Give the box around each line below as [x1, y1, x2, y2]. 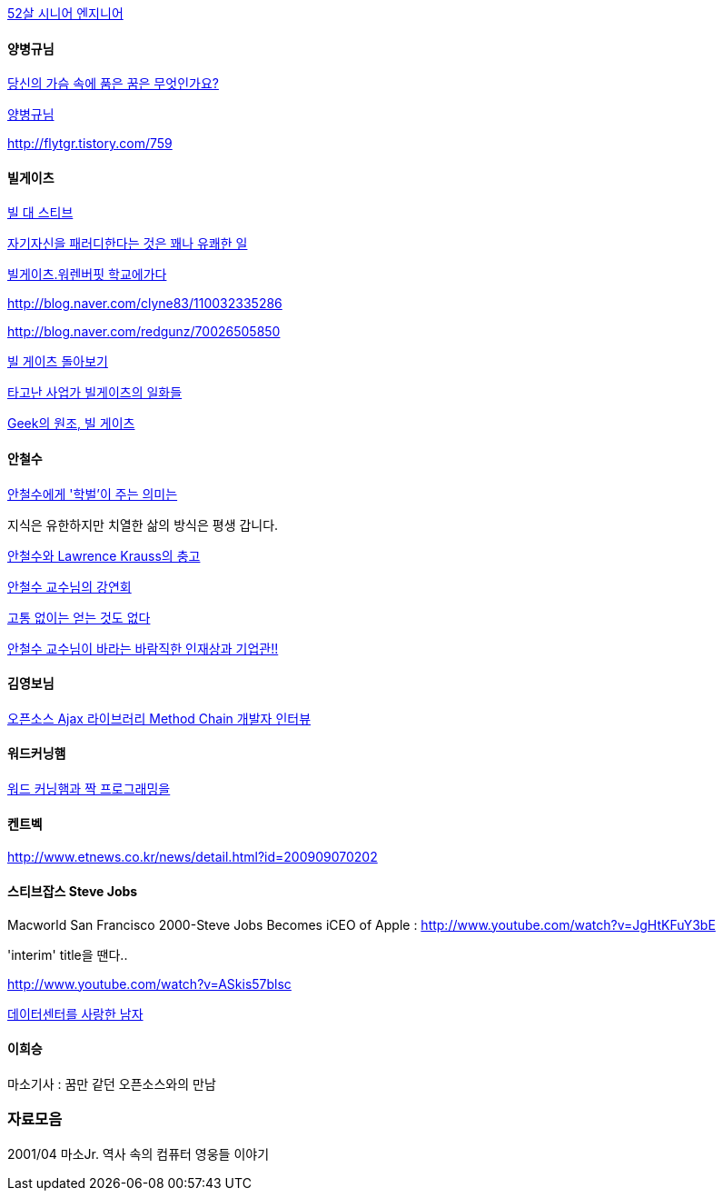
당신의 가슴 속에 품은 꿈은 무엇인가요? [7, 75, 219, 92]
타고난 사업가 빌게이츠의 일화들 [7, 384, 183, 401]
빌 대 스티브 [7, 205, 74, 221]
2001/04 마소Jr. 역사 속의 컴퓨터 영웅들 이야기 [7, 1145, 270, 1162]
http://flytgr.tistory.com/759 [7, 135, 173, 152]
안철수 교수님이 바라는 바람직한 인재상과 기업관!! [7, 640, 279, 656]
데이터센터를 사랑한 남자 [7, 1005, 144, 1022]
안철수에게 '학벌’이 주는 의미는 [7, 485, 178, 502]
